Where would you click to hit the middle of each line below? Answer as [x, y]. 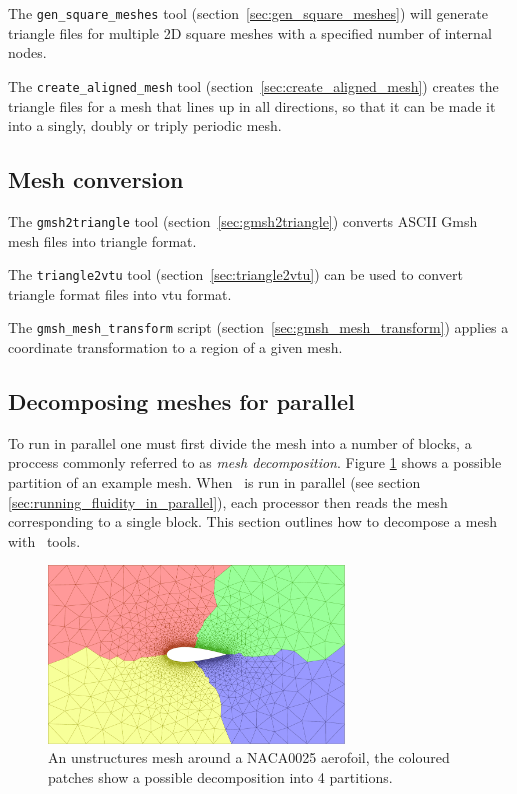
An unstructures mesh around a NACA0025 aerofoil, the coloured [249, 757]
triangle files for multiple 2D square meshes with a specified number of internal [250, 32]
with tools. [44, 540]
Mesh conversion [96, 179]
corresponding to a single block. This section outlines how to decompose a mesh [253, 521]
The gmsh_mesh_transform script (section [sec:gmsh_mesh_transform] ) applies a [258, 327]
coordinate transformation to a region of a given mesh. [175, 347]
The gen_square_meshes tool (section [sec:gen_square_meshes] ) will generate [248, 13]
